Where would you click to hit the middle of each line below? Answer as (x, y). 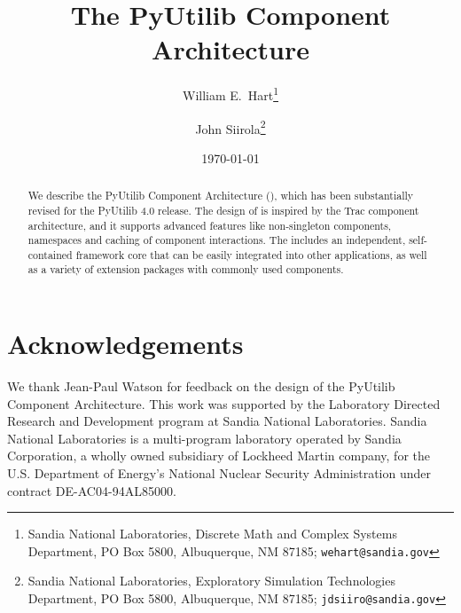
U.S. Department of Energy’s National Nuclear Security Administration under (219, 473)
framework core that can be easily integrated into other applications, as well (251, 254)
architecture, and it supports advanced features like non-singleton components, (210, 225)
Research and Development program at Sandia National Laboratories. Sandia (217, 421)
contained (50, 254)
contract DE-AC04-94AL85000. (92, 490)
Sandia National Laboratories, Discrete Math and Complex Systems (212, 534)
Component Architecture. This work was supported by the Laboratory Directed (224, 403)
